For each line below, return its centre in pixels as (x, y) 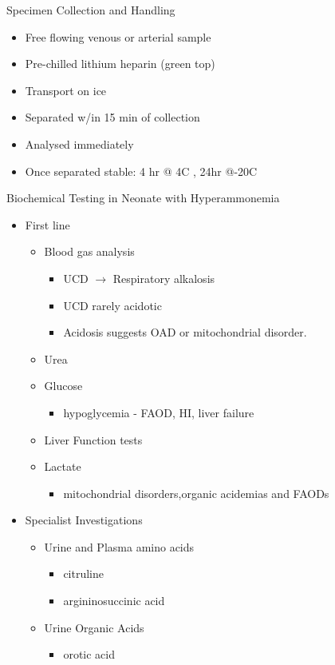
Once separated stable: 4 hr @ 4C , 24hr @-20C (141, 171)
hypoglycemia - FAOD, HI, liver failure (159, 412)
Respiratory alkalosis (164, 278)
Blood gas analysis (89, 251)
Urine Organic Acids (94, 627)
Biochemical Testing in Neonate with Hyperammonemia (143, 198)
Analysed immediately (79, 143)
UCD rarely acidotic (112, 305)
